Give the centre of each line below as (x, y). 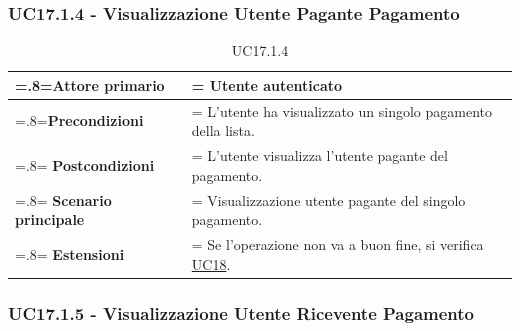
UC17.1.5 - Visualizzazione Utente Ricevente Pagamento (241, 312)
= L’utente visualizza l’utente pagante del (319, 155)
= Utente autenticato (267, 84)
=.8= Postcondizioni (85, 164)
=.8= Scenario (63, 199)
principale (50, 219)
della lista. (223, 130)
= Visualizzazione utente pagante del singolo (328, 199)
